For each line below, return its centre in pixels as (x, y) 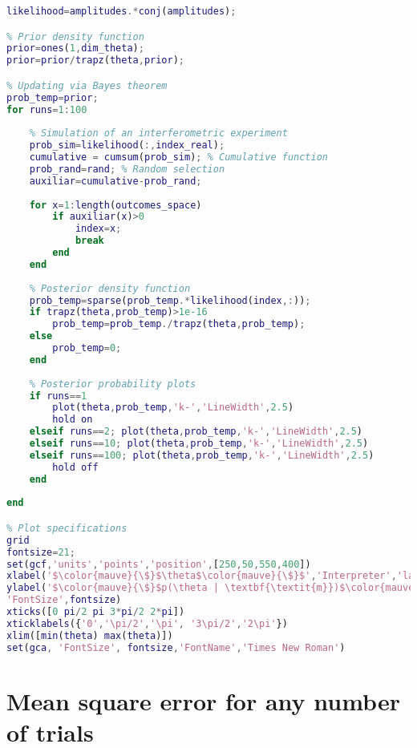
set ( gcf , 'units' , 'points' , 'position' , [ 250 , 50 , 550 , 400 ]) (159, 564)
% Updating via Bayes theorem (87, 85)
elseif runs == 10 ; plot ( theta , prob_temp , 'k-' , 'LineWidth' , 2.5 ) (199, 444)
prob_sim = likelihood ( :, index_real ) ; (127, 146)
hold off (75, 467)
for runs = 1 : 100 (47, 109)
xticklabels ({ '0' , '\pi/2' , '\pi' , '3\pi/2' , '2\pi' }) (147, 623)
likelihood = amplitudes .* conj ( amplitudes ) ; (121, 11)
